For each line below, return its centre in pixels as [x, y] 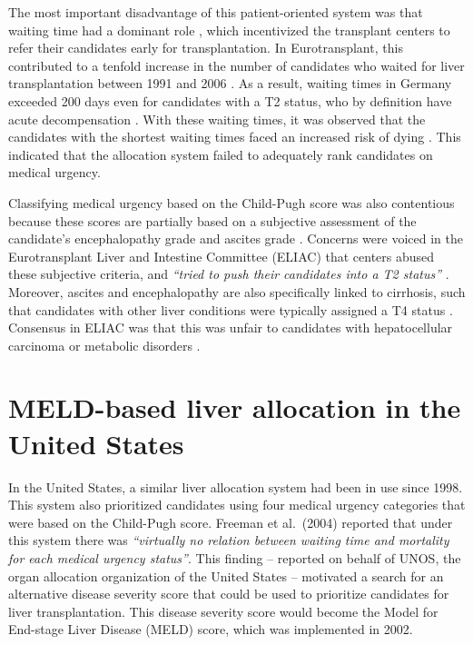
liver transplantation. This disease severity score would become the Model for [223, 611]
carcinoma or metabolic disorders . [104, 345]
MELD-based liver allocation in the [235, 407]
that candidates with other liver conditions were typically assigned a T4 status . [231, 309]
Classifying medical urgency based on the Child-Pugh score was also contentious [232, 202]
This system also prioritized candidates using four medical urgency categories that [237, 505]
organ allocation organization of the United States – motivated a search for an [226, 576]
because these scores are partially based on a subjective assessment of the [212, 220]
